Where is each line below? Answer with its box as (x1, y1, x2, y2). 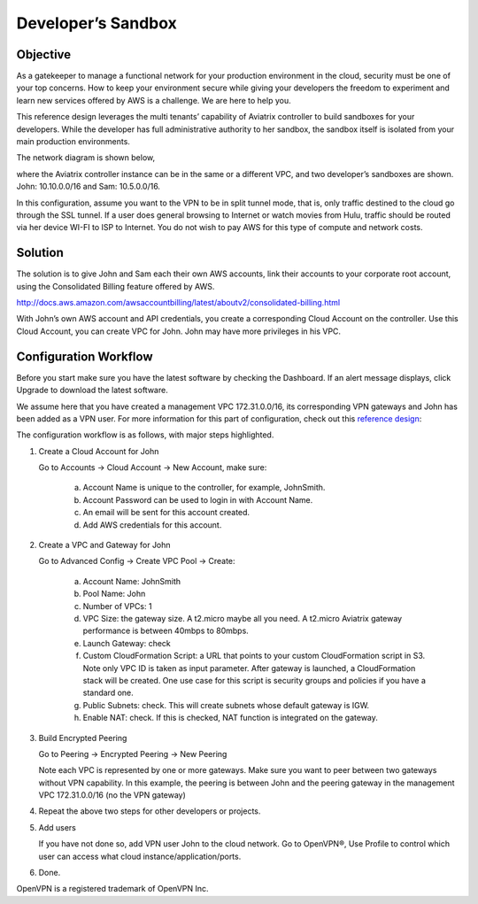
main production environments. (16, 136, 130, 147)
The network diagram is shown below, (16, 152, 156, 163)
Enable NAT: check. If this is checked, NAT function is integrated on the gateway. (82, 713, 378, 723)
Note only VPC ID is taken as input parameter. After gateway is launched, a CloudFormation (82, 662, 416, 673)
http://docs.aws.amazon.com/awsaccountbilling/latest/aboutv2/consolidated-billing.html (16, 297, 341, 308)
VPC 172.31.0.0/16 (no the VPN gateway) (38, 790, 186, 800)
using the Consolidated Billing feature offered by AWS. (16, 281, 215, 291)
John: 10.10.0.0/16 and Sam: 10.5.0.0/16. (16, 182, 161, 192)
